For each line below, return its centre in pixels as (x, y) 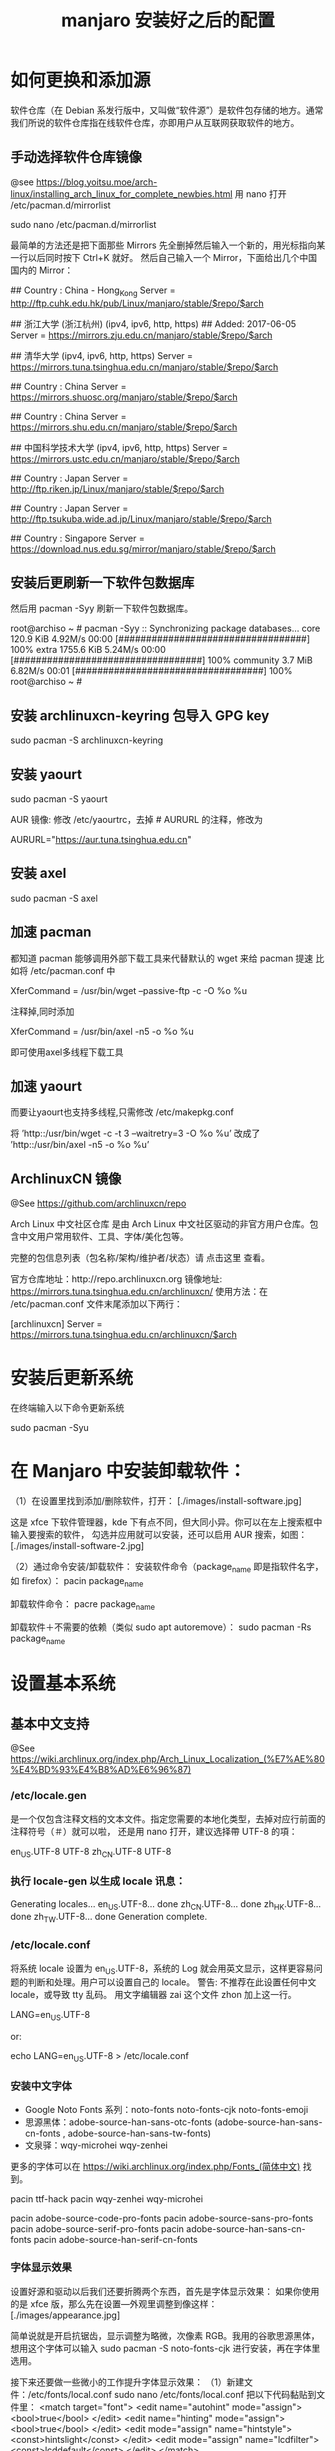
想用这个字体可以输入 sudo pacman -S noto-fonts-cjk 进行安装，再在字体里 (165, 2348)
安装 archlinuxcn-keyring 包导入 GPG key (140, 715)
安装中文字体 (41, 2086)
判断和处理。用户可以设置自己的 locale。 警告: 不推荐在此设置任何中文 (172, 1982)
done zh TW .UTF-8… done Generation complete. (109, 1918)
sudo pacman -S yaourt (59, 798)
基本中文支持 (50, 1723)
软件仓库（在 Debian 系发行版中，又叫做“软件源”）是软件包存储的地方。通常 (167, 110)
